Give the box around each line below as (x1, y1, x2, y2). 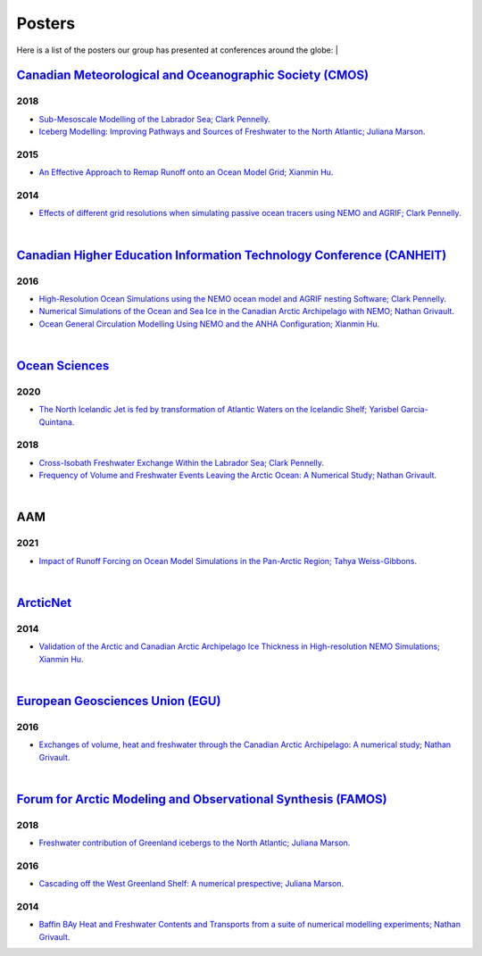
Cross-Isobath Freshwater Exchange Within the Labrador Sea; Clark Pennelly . (38, 457, 325, 468)
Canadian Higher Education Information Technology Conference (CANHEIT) (16, 247, 447, 262)
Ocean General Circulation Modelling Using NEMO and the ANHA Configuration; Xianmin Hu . (38, 318, 380, 329)
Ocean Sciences (16, 358, 110, 373)
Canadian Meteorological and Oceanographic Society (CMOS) (16, 68, 370, 83)
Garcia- (400, 404, 428, 415)
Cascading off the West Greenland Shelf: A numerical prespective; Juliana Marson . (38, 878, 344, 889)
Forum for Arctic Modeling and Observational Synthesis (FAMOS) (16, 791, 387, 807)
